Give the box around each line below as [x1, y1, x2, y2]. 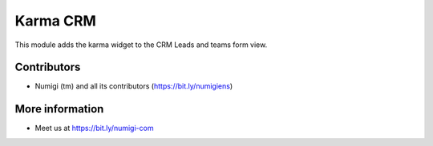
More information [14, 102, 104, 116]
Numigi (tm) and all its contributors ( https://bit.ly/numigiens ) [34, 81, 233, 91]
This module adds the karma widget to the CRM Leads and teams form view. [14, 40, 268, 49]
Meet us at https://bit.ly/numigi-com [34, 124, 154, 133]
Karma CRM [14, 12, 96, 30]
